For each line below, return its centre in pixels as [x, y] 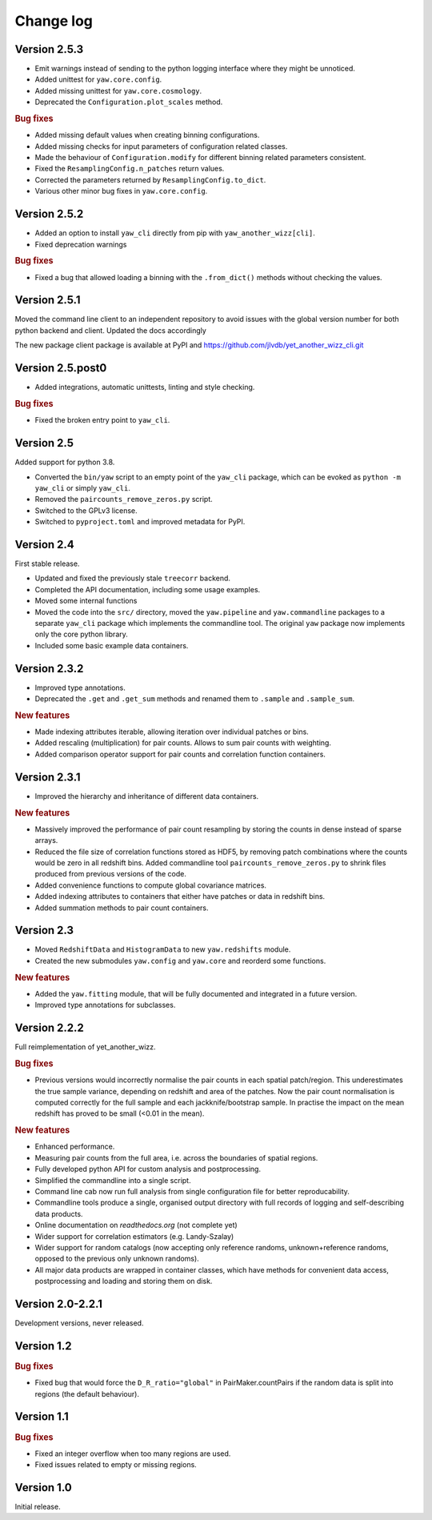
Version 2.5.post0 [61, 368]
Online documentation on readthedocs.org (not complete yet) [136, 1225]
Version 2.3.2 [49, 668]
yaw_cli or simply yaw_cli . [83, 487]
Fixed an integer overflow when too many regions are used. [133, 1454]
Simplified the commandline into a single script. [113, 1180]
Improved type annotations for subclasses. [105, 1005]
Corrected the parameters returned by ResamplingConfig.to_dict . [150, 179]
